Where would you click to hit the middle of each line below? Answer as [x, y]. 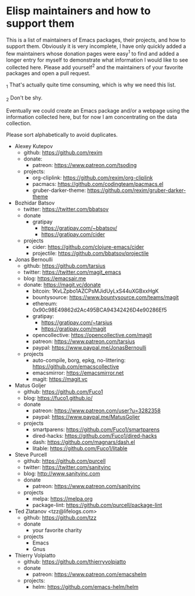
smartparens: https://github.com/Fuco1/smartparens [96, 429]
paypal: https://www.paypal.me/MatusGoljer [86, 416]
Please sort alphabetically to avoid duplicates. [62, 134]
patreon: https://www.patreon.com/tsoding [84, 165]
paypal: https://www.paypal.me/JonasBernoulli [89, 347]
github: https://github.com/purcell [65, 461]
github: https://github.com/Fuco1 [63, 392]
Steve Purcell [31, 454]
